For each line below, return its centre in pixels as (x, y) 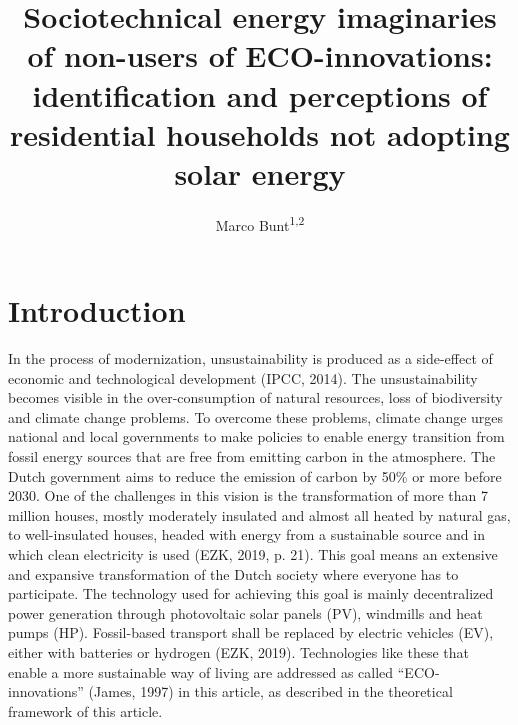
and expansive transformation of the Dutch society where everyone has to (233, 573)
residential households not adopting (260, 133)
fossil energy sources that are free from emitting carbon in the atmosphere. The (252, 456)
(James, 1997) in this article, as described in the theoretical (270, 691)
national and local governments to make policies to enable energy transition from (256, 436)
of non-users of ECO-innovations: (260, 55)
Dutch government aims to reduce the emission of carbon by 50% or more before (255, 475)
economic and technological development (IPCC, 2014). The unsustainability (243, 377)
